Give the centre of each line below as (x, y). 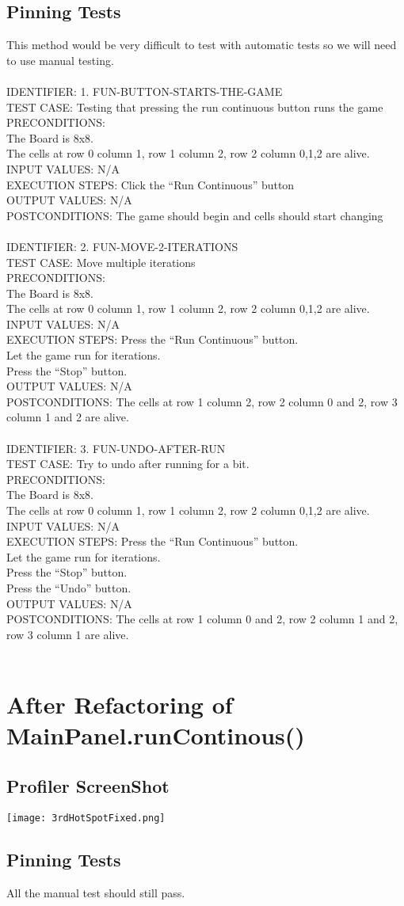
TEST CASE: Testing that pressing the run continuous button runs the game (195, 107)
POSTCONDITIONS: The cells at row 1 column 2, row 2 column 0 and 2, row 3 (202, 401)
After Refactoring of (120, 704)
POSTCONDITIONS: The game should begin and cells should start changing (195, 215)
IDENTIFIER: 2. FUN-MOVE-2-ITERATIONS (122, 246)
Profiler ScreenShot (88, 785)
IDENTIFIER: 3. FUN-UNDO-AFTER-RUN (116, 448)
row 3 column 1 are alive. (68, 634)
